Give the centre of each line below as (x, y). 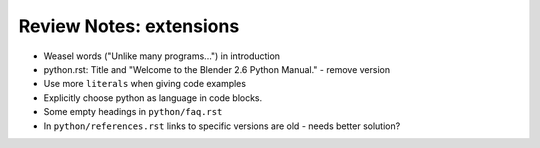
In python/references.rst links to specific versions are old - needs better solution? (222, 126)
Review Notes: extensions (129, 26)
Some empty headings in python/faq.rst (133, 112)
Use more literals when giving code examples (145, 84)
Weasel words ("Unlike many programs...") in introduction (161, 56)
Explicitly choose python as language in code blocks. (153, 97)
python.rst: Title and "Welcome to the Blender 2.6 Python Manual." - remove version (216, 69)
